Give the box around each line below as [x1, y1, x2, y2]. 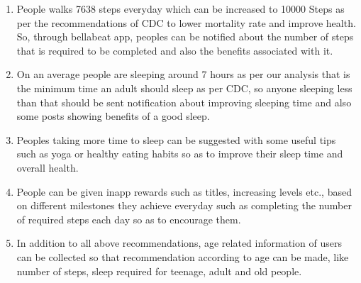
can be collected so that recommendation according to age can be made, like [16, 249, 349, 264]
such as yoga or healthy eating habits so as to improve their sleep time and [16, 146, 343, 161]
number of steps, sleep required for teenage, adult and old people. [16, 263, 302, 278]
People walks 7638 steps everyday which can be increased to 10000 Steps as [16, 1, 345, 16]
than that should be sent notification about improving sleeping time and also [16, 94, 352, 109]
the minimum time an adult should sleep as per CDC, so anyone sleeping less [16, 80, 352, 95]
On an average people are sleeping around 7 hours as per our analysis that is [16, 67, 350, 82]
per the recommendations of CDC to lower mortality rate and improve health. [16, 15, 356, 30]
